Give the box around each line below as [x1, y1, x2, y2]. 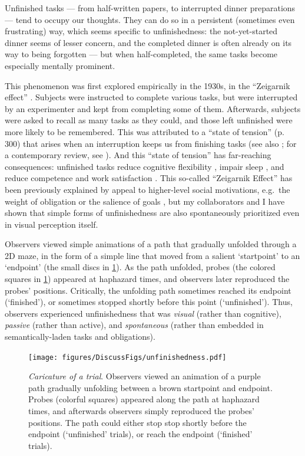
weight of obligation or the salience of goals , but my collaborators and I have [5, 195, 285, 207]
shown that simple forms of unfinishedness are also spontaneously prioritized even [5, 206, 300, 219]
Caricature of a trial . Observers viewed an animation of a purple [28, 370, 261, 382]
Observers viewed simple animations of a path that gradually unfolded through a [5, 238, 297, 250]
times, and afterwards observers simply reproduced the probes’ [28, 405, 254, 417]
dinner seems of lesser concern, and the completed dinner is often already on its [5, 36, 292, 48]
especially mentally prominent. [5, 59, 115, 71]
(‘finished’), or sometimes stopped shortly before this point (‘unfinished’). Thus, [5, 296, 293, 308]
